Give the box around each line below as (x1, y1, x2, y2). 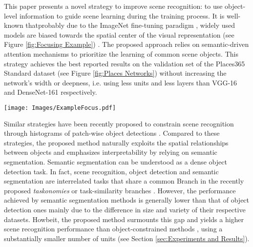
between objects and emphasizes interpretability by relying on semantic (4, 147, 217, 157)
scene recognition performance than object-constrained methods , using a (4, 224, 223, 234)
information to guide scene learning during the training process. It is (19, 10, 225, 21)
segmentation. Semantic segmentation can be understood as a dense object (4, 156, 227, 166)
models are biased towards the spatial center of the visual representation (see (4, 29, 234, 40)
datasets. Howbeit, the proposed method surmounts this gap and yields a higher (4, 214, 244, 224)
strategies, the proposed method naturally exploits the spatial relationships (4, 137, 229, 147)
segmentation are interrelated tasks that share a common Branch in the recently (4, 176, 244, 186)
